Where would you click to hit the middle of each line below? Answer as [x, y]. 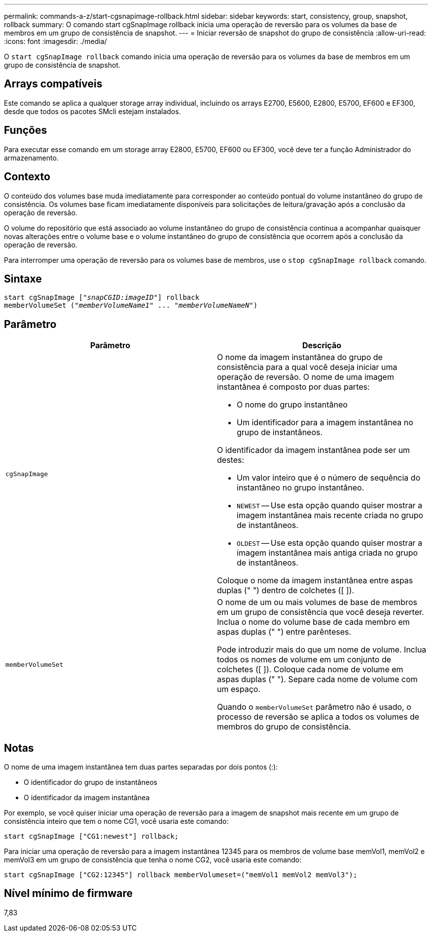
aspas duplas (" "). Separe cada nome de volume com [317, 679]
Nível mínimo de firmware [69, 894]
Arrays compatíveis [53, 84]
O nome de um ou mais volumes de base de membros [317, 602]
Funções [26, 130]
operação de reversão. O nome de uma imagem [306, 377]
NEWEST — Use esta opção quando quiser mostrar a [330, 506]
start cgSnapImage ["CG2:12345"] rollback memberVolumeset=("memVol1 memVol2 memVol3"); [181, 875]
